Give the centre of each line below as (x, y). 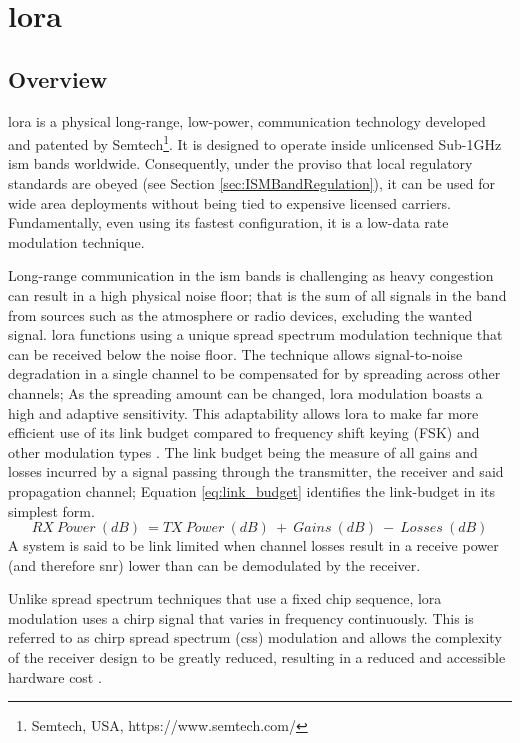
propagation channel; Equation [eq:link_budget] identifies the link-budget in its (251, 490)
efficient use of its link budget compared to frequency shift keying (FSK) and (244, 432)
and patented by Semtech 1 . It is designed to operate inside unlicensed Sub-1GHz (255, 142)
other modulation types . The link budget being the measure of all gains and (243, 451)
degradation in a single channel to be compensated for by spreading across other (254, 373)
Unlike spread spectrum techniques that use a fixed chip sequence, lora (225, 598)
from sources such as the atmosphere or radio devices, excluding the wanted (240, 314)
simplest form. (51, 510)
